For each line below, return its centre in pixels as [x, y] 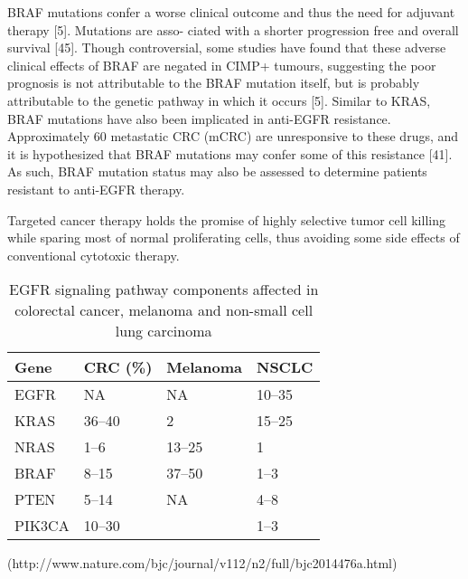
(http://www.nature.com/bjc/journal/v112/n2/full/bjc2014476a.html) [202, 563]
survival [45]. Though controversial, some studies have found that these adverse [227, 47]
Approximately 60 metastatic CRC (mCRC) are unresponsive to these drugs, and [233, 136]
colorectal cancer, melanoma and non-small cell [164, 310]
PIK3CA [42, 526]
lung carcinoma [164, 331]
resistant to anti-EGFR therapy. [96, 189]
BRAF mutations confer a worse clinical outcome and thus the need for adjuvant [231, 12]
